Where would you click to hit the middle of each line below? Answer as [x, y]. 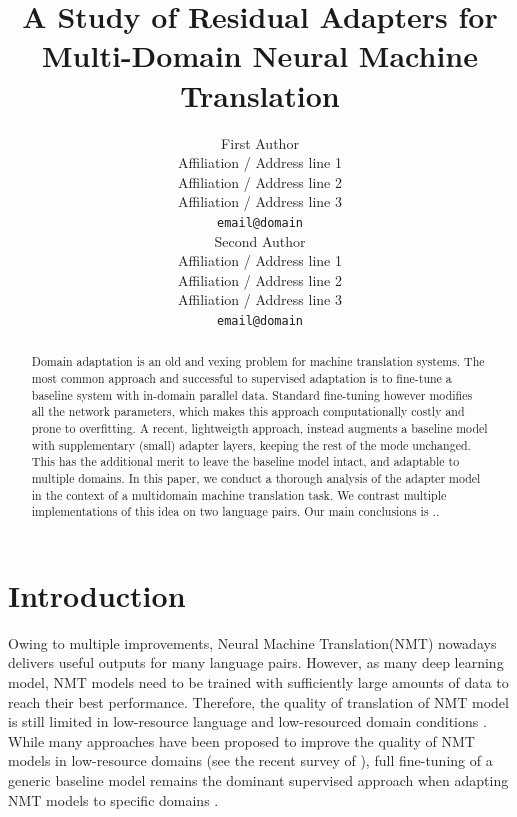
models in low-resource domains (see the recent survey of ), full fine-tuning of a [250, 760]
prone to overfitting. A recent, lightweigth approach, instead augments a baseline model [259, 427]
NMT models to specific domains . [113, 799]
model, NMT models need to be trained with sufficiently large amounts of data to [258, 682]
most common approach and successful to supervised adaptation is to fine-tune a [241, 378]
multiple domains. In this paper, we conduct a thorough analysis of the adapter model [256, 477]
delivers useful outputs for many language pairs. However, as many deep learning [256, 662]
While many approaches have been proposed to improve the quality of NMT [241, 740]
